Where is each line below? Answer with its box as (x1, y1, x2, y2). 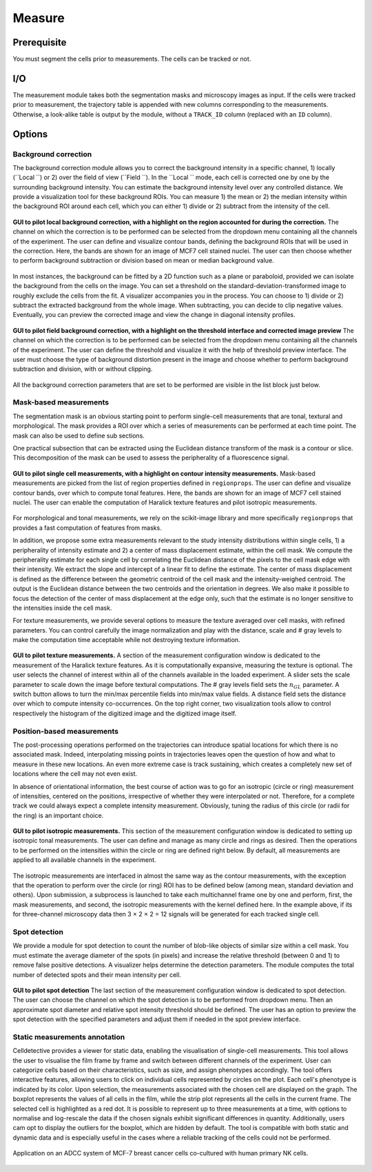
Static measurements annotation (12, 1032, 125, 1042)
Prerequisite (12, 37, 67, 48)
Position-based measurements (12, 726, 119, 736)
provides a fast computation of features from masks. (12, 524, 162, 532)
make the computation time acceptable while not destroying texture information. (12, 636, 240, 644)
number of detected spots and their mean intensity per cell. (12, 970, 182, 978)
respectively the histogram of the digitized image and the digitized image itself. (12, 709, 237, 717)
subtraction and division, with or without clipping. (12, 365, 153, 373)
